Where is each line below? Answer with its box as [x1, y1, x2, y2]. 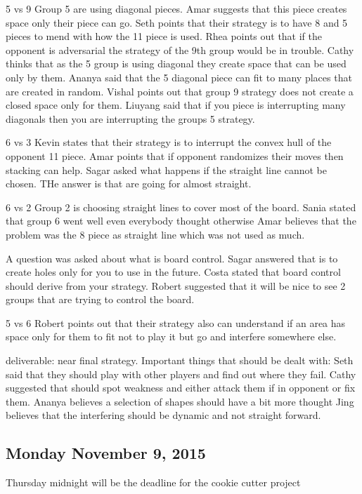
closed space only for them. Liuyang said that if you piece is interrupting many [6, 98, 346, 112]
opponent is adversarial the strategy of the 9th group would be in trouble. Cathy [6, 42, 354, 57]
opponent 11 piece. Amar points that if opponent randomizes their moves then [6, 148, 344, 163]
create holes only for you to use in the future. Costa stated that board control [6, 265, 341, 279]
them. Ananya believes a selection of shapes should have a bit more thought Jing [6, 394, 354, 408]
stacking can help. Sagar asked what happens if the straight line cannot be [6, 162, 327, 177]
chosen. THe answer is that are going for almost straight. [6, 176, 252, 191]
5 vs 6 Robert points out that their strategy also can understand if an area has [6, 315, 346, 330]
